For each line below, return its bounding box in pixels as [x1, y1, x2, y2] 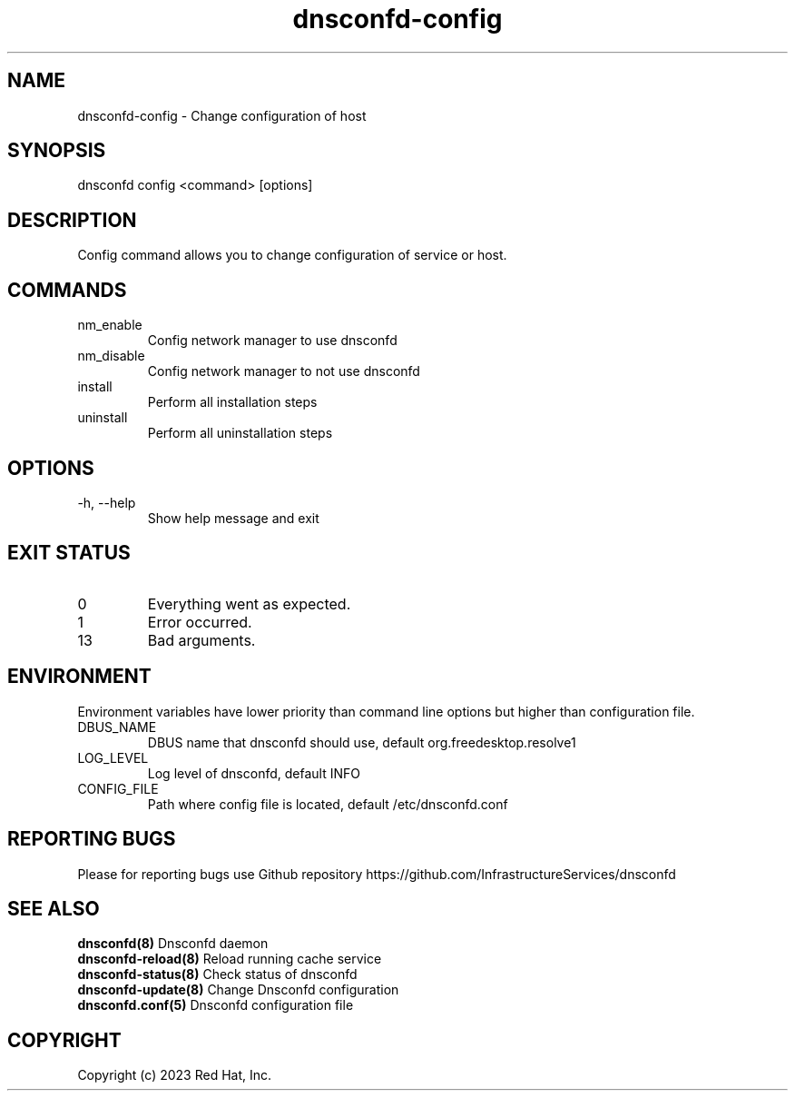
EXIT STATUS [7, 541, 131, 565]
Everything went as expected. [147, 594, 351, 613]
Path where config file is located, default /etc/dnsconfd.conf [147, 796, 508, 812]
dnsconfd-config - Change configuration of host [77, 107, 367, 124]
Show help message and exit [147, 509, 319, 526]
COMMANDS [7, 278, 127, 302]
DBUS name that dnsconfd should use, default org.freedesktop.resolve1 [147, 734, 576, 750]
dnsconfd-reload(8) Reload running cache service [77, 951, 382, 967]
